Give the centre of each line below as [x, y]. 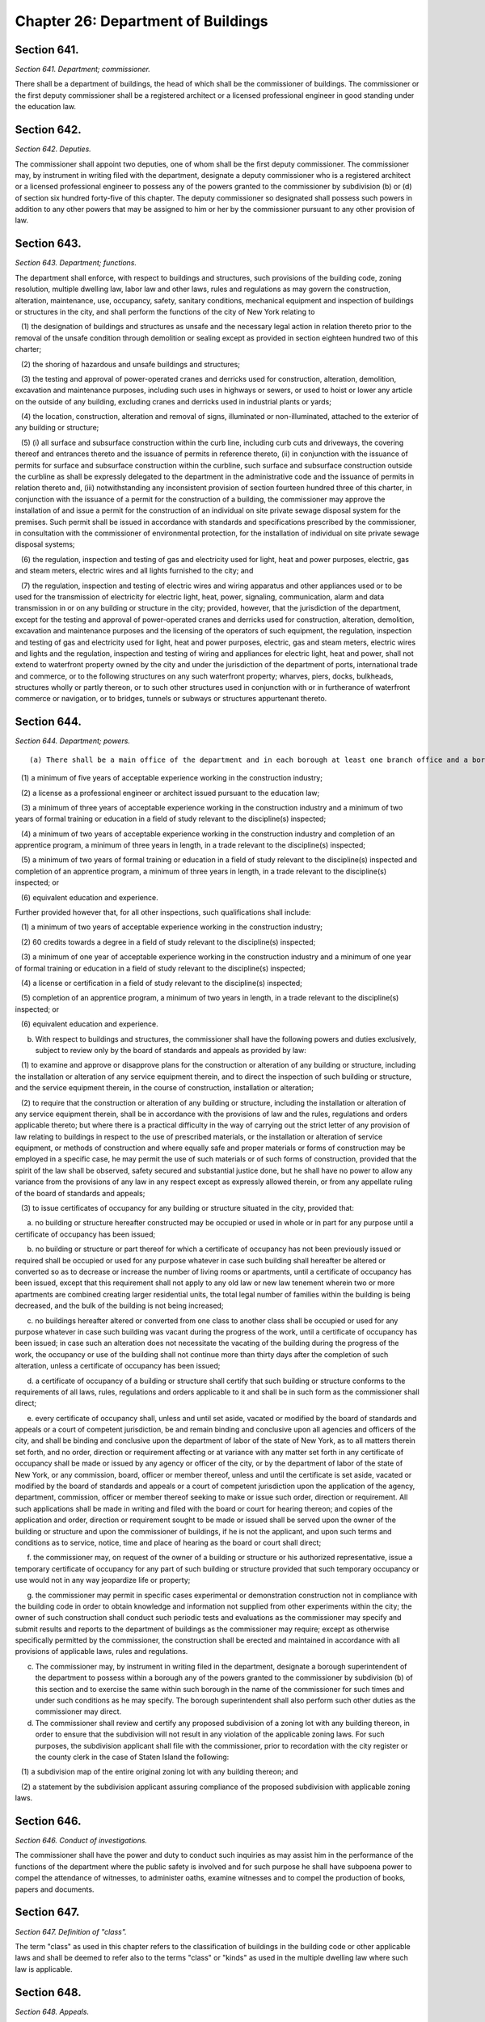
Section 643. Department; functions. [76, 263]
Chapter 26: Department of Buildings [141, 21]
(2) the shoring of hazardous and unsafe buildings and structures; [130, 364]
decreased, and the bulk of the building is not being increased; [119, 1305]
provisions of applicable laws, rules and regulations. [101, 1652]
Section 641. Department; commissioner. [83, 70]
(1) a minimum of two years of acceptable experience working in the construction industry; [172, 927]
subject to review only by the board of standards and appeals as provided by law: [171, 1050]
